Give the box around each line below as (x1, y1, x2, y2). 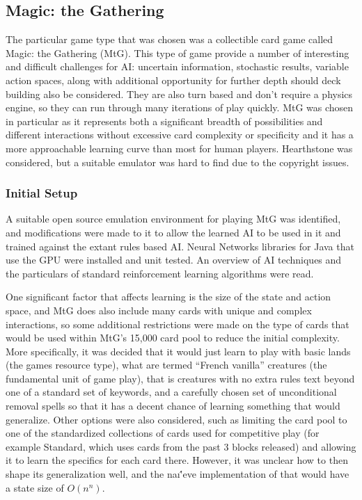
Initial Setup (6, 184, 78, 202)
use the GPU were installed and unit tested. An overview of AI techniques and (6, 252, 342, 267)
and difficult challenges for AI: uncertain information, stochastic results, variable (6, 59, 349, 74)
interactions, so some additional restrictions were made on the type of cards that (6, 316, 349, 331)
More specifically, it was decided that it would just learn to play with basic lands (6, 344, 351, 358)
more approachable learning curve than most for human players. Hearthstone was (6, 140, 353, 155)
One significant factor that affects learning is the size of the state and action (6, 289, 331, 304)
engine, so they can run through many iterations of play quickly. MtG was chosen (6, 100, 354, 115)
